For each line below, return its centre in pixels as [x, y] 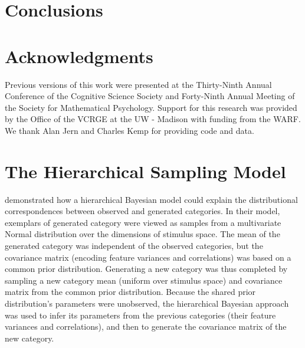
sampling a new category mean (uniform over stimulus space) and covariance [144, 280]
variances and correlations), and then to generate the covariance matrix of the [146, 326]
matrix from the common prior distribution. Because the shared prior [130, 292]
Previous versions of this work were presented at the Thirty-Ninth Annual [138, 84]
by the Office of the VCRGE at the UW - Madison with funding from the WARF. [153, 119]
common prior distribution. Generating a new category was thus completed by [146, 269]
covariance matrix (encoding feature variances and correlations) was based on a [148, 257]
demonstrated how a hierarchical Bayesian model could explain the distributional [151, 199]
